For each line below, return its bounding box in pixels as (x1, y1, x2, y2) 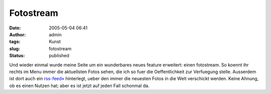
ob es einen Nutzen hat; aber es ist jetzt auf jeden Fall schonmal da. (9, 83, 150, 89)
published (49, 53, 70, 59)
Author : (9, 31, 26, 37)
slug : (9, 45, 20, 52)
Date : (9, 25, 21, 31)
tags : (9, 39, 21, 45)
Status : (9, 53, 25, 59)
